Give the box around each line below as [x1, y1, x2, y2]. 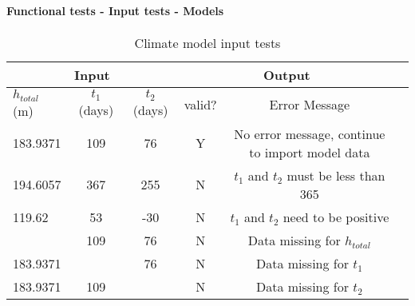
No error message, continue [234, 124, 385, 143]
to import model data [249, 142, 370, 161]
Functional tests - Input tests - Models [6, 2, 224, 18]
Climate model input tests [134, 33, 281, 52]
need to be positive [283, 207, 389, 226]
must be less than [287, 165, 385, 185]
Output [263, 65, 310, 84]
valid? [184, 95, 217, 114]
